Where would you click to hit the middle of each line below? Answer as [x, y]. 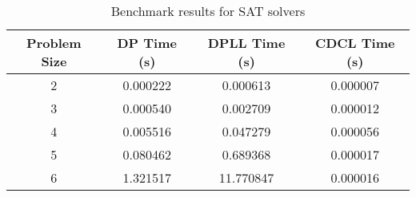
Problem [54, 43]
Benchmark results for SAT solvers [208, 11]
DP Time [147, 43]
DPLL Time [246, 43]
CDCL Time [355, 43]
